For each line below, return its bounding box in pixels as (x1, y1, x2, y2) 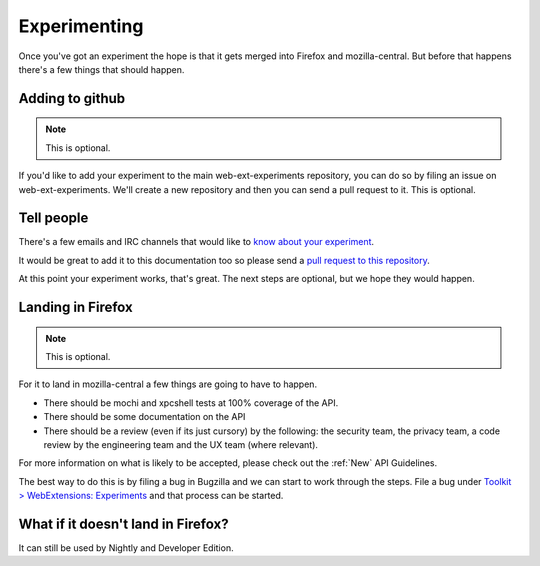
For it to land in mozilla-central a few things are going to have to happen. (18, 378, 318, 390)
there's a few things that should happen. (18, 63, 185, 75)
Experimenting (18, 15, 144, 37)
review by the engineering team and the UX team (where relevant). (43, 438, 319, 450)
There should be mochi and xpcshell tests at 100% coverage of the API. (43, 396, 339, 409)
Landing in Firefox (18, 299, 134, 316)
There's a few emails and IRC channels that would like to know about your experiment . (18, 236, 375, 248)
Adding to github (18, 90, 126, 107)
